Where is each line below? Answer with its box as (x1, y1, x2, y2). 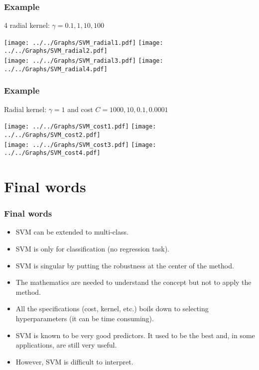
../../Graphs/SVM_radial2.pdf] (4, 47, 108, 55)
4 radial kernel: (4, 20, 50, 30)
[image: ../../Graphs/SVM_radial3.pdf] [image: (4, 57, 163, 65)
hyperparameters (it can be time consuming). (15, 313, 154, 324)
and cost (67, 104, 93, 114)
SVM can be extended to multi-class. (15, 227, 129, 237)
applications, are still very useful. (15, 340, 117, 350)
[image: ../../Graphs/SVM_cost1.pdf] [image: (4, 123, 156, 130)
